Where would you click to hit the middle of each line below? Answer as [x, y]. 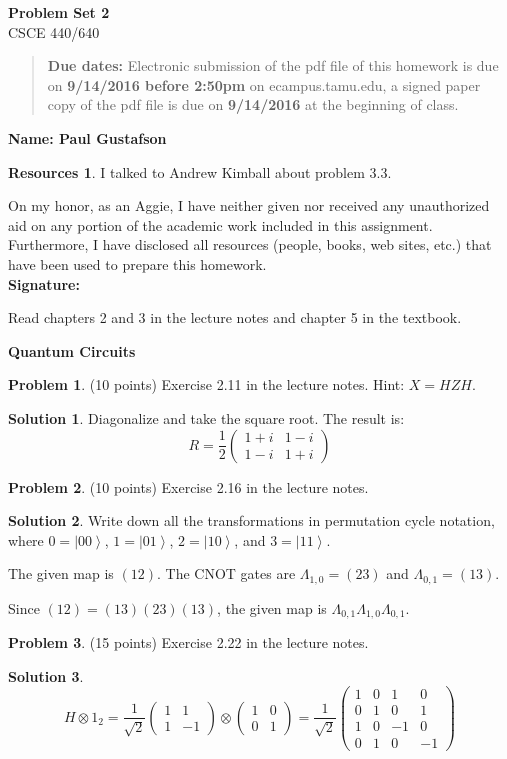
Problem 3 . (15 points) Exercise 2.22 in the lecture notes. [188, 642]
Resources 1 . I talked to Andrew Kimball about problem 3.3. [200, 171]
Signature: [44, 283]
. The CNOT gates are [226, 573]
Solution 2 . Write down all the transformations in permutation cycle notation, [251, 520]
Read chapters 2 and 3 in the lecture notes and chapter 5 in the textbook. [235, 317]
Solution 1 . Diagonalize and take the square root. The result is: [206, 417]
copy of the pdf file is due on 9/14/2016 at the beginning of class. [253, 104]
